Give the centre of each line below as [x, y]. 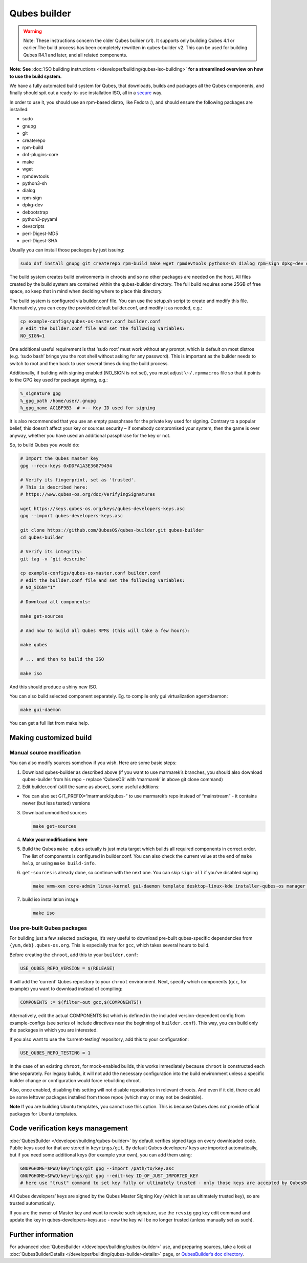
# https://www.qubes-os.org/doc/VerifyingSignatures [88, 494]
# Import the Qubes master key [60, 459]
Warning [32, 31]
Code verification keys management [69, 1129]
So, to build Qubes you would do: [45, 445]
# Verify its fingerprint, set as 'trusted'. [78, 480]
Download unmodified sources [54, 812]
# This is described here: [54, 487]
